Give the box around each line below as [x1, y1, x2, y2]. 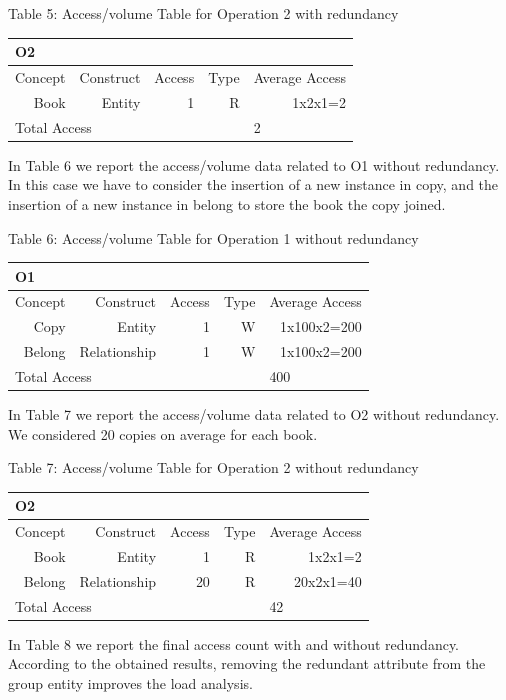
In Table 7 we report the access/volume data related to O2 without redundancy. [8, 404, 500, 425]
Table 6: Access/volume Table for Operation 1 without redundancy [8, 227, 419, 248]
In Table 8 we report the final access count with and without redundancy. [8, 633, 460, 654]
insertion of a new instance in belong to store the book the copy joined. [8, 193, 446, 214]
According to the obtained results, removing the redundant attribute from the [8, 653, 486, 674]
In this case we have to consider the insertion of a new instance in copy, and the [8, 174, 499, 195]
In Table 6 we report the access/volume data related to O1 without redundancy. [8, 154, 500, 175]
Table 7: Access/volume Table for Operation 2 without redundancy [8, 457, 419, 478]
